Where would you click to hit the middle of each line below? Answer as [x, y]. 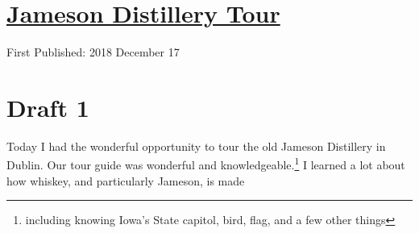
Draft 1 [48, 107]
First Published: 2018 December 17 [93, 52]
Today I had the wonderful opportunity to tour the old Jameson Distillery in [196, 146]
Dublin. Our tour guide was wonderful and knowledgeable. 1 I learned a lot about [206, 164]
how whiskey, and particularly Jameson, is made [126, 180]
